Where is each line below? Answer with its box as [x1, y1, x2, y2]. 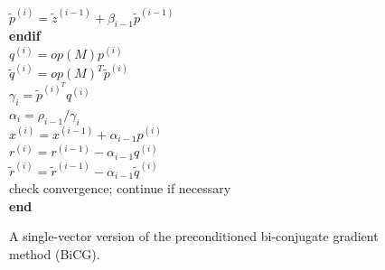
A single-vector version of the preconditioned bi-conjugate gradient [9, 227, 379, 246]
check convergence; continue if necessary [9, 179, 231, 198]
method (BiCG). [9, 244, 100, 263]
